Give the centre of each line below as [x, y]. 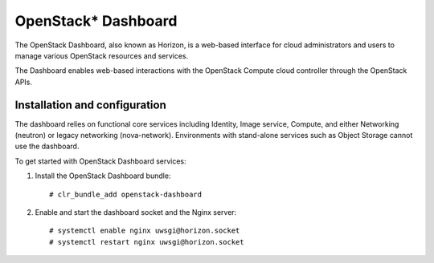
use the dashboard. [47, 146]
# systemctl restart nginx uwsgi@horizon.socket [147, 242]
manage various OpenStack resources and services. [102, 55]
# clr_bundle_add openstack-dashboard [126, 194]
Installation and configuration [90, 105]
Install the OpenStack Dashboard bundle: [103, 176]
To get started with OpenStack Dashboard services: [100, 161]
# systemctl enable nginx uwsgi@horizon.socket [145, 231]
